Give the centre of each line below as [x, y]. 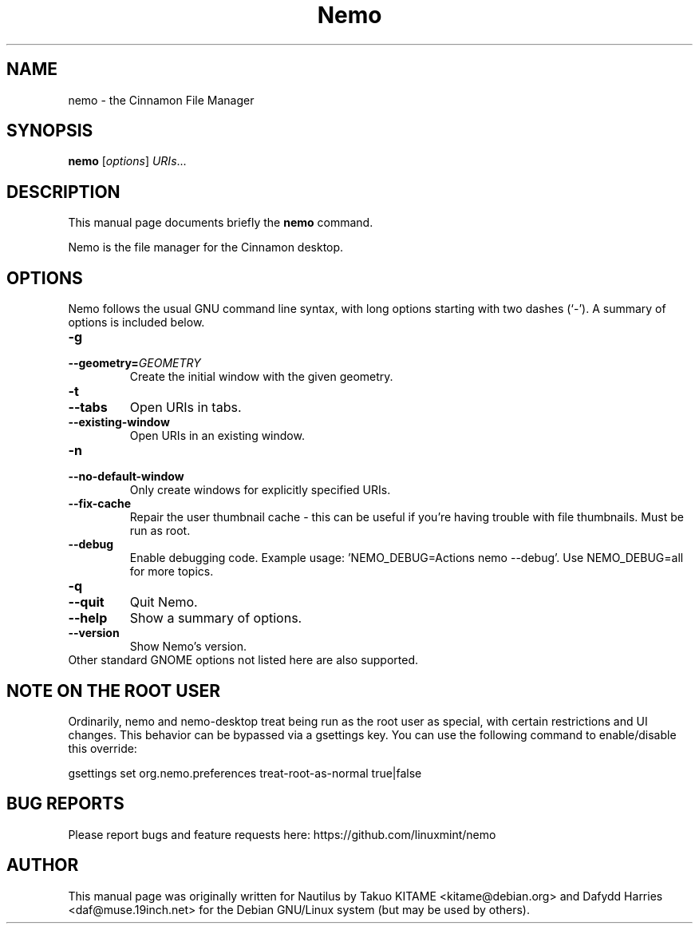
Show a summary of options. [216, 618]
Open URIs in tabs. [186, 408]
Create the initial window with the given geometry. [261, 377]
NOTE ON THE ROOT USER [114, 691]
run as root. [160, 531]
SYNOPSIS [50, 131]
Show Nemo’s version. [188, 647]
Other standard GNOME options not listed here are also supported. [243, 660]
